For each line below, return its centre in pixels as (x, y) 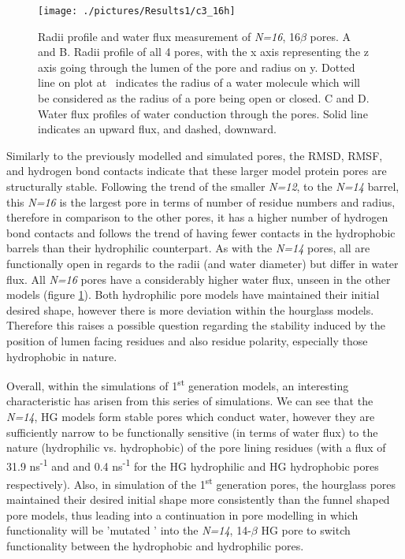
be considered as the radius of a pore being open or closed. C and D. (204, 98)
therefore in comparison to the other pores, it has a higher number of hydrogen (197, 217)
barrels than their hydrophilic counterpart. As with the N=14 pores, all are (188, 248)
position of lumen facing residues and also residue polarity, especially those (187, 340)
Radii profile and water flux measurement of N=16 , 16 (169, 36)
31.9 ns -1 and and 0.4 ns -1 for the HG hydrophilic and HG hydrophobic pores (193, 464)
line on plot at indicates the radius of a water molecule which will (199, 82)
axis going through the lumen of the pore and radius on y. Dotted (197, 67)
